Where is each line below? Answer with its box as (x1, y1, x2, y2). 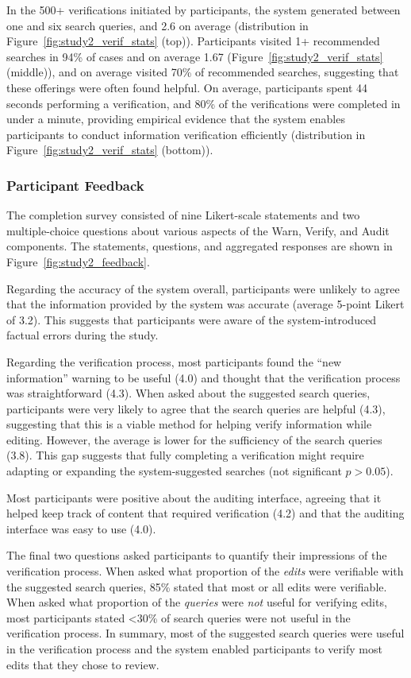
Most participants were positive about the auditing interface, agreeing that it (6, 489, 382, 506)
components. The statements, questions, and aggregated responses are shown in (6, 238, 393, 254)
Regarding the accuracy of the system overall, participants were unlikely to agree (6, 280, 400, 296)
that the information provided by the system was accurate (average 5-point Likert (6, 296, 405, 312)
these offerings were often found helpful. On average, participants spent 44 (6, 79, 368, 95)
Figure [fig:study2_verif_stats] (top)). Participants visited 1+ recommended (6, 33, 380, 49)
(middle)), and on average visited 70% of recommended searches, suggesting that (6, 64, 399, 80)
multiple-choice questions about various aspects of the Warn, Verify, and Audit (6, 222, 390, 238)
